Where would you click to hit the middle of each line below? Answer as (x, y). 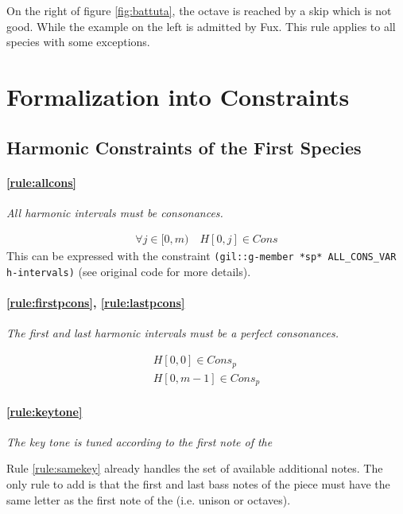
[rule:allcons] (42, 182)
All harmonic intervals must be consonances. (115, 212)
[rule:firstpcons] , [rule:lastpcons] (96, 303)
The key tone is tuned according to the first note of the (139, 441)
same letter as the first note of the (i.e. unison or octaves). (149, 499)
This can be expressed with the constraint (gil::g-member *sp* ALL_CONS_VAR (201, 256)
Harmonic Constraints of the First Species (184, 147)
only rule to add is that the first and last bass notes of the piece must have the (198, 484)
